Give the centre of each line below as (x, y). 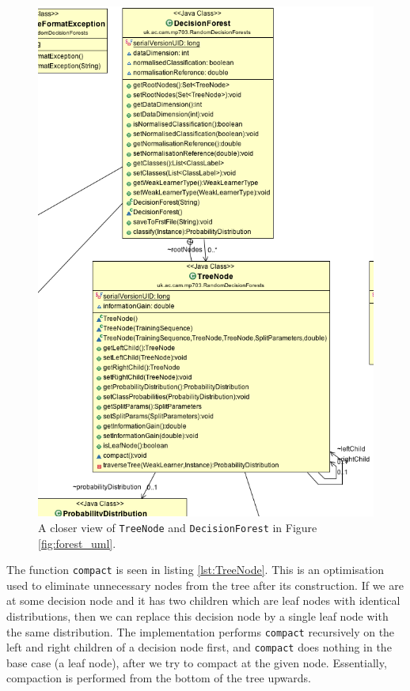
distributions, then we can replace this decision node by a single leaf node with (197, 615)
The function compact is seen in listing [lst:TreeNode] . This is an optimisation (195, 570)
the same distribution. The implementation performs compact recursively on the (201, 631)
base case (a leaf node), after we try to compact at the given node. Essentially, (197, 662)
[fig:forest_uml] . (77, 543)
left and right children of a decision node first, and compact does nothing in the (199, 647)
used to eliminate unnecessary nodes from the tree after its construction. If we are (205, 585)
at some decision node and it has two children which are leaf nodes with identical (203, 600)
